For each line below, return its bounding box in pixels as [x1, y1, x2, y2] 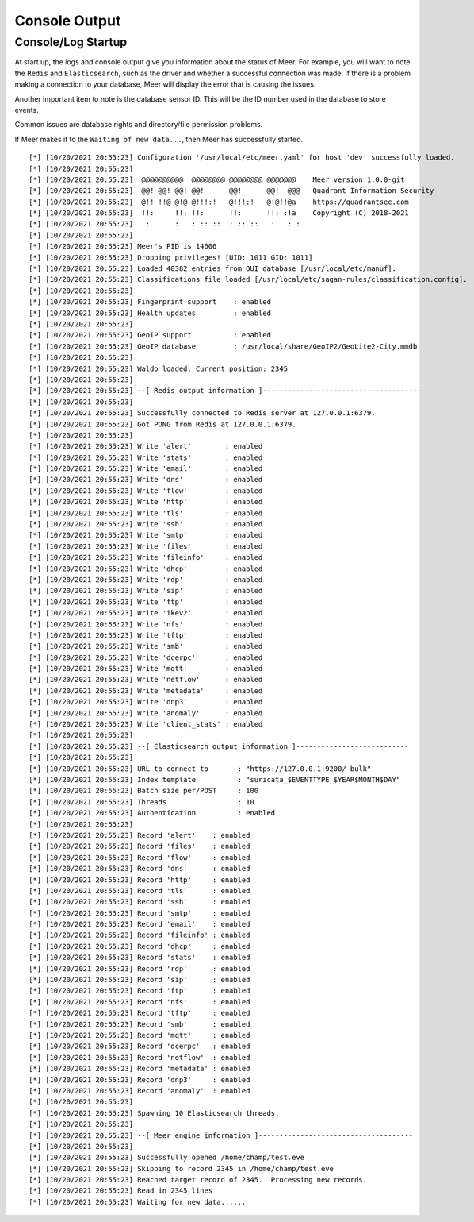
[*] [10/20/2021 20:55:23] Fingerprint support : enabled [29, 298, 271, 306]
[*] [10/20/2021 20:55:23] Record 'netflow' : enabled [29, 1053, 250, 1062]
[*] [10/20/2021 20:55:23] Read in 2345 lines [29, 1186, 213, 1195]
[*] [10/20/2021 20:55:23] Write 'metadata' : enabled [29, 686, 263, 695]
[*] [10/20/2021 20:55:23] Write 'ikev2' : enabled [29, 608, 263, 618]
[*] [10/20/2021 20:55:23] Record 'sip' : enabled [29, 975, 250, 985]
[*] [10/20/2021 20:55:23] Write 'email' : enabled [29, 465, 263, 473]
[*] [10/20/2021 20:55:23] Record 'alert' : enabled [29, 831, 250, 839]
